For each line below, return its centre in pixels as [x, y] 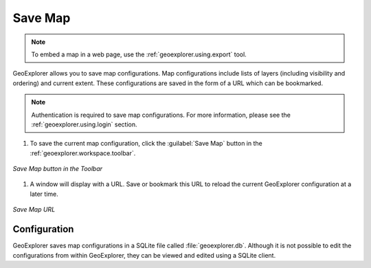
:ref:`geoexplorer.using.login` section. [84, 124]
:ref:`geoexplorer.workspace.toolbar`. [83, 153]
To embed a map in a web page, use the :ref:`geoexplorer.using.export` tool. [139, 54]
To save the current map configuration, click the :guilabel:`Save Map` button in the [146, 144]
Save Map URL [34, 210]
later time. [44, 194]
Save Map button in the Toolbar [58, 169]
